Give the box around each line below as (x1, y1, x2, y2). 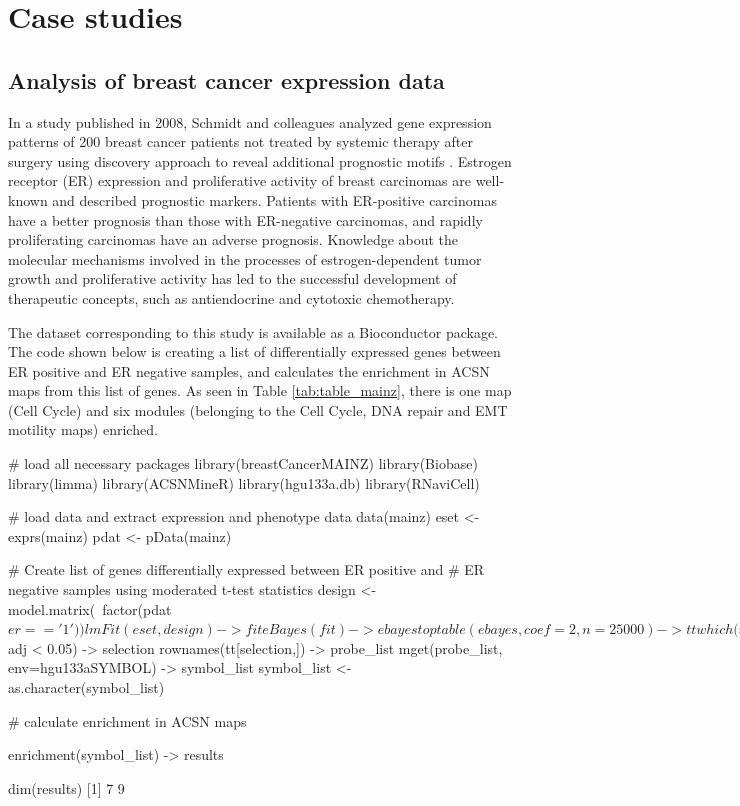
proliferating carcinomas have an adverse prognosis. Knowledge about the (8, 229, 459, 250)
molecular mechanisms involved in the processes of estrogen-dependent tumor (8, 248, 482, 269)
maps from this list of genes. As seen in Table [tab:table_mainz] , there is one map (8, 380, 512, 401)
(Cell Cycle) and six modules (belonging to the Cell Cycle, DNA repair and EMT (8, 399, 508, 420)
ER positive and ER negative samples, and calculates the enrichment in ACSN (8, 360, 490, 381)
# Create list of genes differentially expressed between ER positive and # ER (8, 559, 485, 580)
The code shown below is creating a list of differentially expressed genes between (8, 341, 501, 362)
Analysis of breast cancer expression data (8, 64, 445, 95)
